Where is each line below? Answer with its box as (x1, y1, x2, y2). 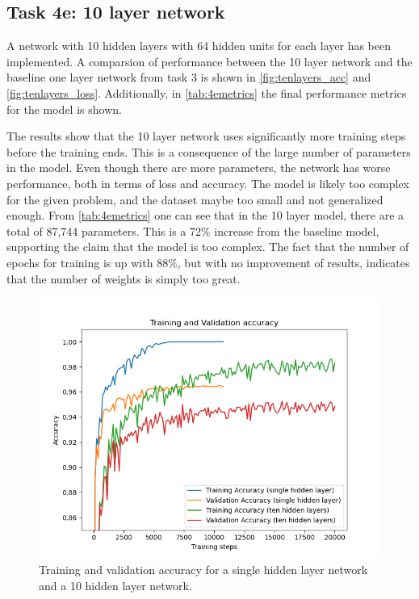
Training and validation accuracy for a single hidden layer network (39, 561, 368, 578)
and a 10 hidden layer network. (39, 576, 192, 593)
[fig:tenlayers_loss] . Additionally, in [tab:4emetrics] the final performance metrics (6, 84, 407, 101)
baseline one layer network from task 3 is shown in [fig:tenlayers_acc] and (6, 69, 371, 86)
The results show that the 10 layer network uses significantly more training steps (6, 128, 406, 145)
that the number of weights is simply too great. (6, 270, 241, 287)
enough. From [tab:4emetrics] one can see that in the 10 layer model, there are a (6, 207, 404, 224)
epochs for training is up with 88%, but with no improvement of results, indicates (6, 253, 410, 270)
